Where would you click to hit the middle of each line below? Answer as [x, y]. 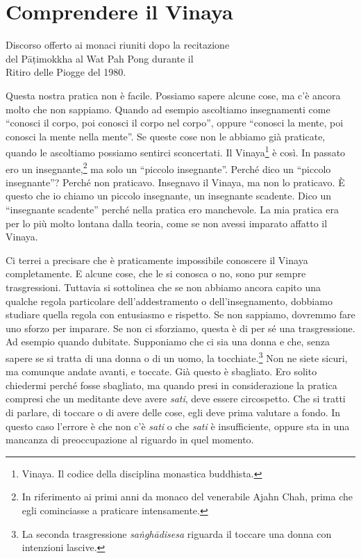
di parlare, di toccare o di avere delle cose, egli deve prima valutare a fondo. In [173, 412]
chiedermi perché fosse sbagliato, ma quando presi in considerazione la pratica [171, 385]
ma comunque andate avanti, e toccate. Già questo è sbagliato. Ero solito [161, 371]
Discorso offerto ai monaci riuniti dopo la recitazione [118, 45]
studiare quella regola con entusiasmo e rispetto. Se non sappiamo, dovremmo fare [180, 314]
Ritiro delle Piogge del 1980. [66, 72]
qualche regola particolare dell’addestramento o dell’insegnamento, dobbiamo [169, 301]
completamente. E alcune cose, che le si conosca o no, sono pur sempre [156, 273]
